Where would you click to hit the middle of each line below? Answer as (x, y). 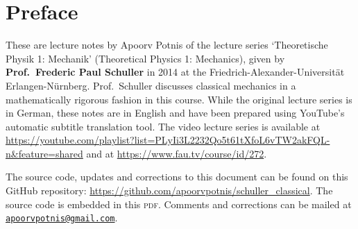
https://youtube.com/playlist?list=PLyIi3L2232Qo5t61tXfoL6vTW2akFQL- (168, 140)
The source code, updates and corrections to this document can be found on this (177, 177)
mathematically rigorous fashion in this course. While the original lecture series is (179, 99)
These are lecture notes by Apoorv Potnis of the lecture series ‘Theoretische (167, 45)
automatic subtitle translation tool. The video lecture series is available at (163, 126)
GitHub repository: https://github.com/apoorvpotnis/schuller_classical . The (169, 190)
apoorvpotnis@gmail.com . (62, 218)
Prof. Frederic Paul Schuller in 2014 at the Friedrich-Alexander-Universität (175, 72)
